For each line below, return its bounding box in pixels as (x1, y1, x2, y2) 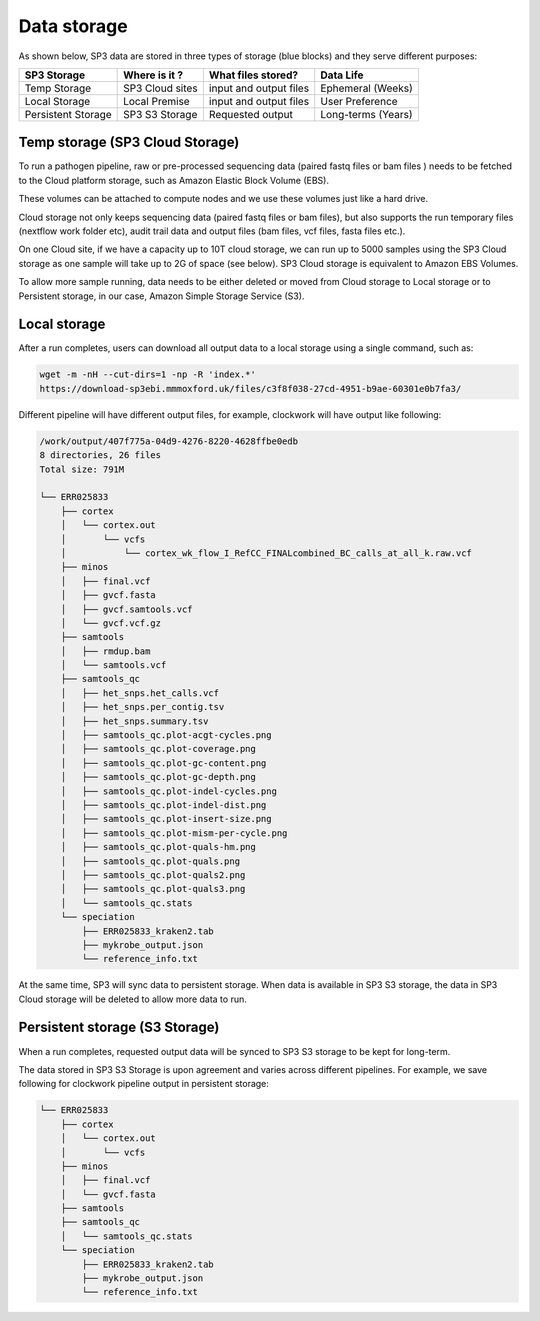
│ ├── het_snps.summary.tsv (60, 715, 209, 727)
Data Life (320, 68, 364, 82)
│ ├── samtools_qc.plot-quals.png (60, 855, 240, 867)
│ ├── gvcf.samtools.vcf (60, 603, 194, 615)
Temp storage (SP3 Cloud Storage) (18, 134, 240, 151)
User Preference (320, 94, 399, 108)
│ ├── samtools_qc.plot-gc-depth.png (60, 771, 257, 783)
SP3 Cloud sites (123, 81, 199, 95)
